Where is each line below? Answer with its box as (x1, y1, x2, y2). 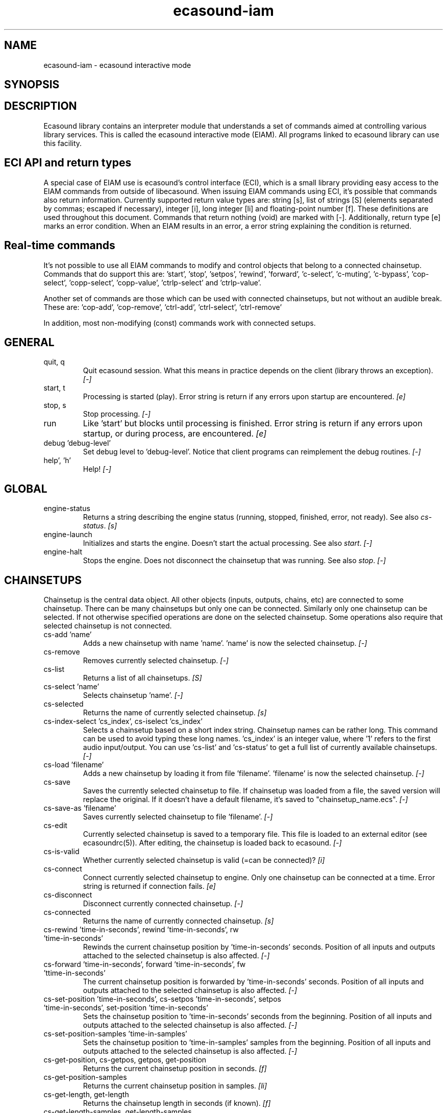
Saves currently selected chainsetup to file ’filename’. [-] (83, 812, 273, 821)
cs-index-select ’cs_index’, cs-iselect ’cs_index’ (43, 717, 203, 726)
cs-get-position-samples (43, 1073, 127, 1082)
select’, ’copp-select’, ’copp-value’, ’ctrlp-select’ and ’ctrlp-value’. (43, 278, 261, 287)
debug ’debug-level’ (43, 439, 111, 448)
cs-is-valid (43, 847, 80, 856)
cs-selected (43, 699, 84, 709)
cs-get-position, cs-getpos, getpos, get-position (43, 1055, 207, 1064)
